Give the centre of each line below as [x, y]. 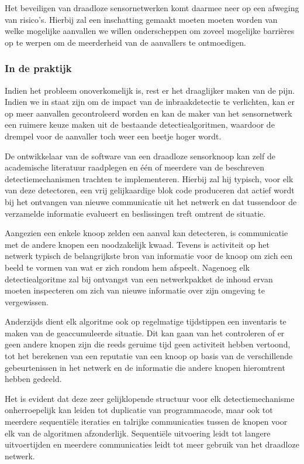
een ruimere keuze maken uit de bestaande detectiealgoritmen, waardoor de [140, 124]
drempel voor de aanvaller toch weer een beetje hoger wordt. [113, 136]
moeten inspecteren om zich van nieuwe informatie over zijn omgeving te [135, 290]
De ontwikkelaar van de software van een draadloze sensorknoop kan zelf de [140, 156]
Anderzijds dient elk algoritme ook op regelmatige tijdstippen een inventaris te [146, 321]
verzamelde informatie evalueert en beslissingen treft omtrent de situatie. [135, 213]
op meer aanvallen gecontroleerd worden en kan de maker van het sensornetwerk [148, 113]
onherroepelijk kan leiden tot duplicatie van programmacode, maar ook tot [139, 410]
